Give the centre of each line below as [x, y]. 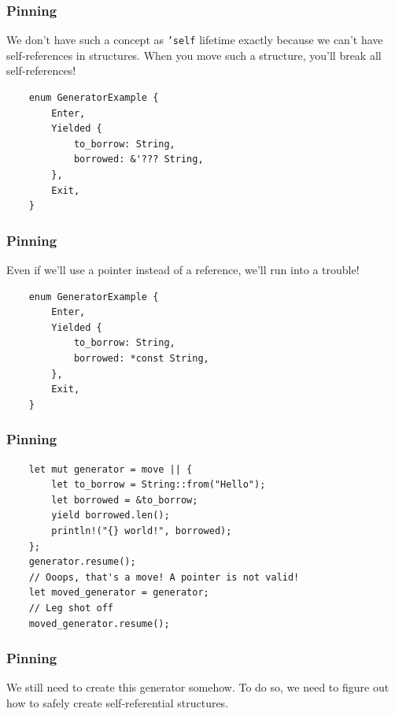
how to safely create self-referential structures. [118, 702]
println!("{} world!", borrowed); [142, 531]
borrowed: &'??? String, [138, 160]
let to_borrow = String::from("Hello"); [159, 485]
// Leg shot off [71, 608]
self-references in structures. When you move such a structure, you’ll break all [194, 55]
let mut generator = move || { [111, 469]
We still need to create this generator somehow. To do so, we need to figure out [198, 687]
